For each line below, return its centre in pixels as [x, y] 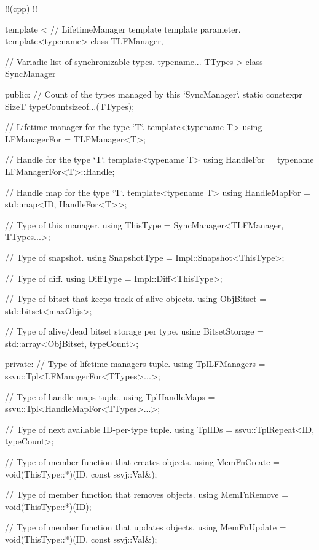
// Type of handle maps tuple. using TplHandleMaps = [110, 396]
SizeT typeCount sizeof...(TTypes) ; [70, 106]
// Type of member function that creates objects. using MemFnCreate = [142, 462]
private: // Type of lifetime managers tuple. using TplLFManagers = [135, 364]
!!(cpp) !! [21, 8]
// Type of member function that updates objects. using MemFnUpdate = [146, 527]
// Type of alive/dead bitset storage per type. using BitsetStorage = [134, 331]
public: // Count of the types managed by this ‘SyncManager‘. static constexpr [154, 94]
